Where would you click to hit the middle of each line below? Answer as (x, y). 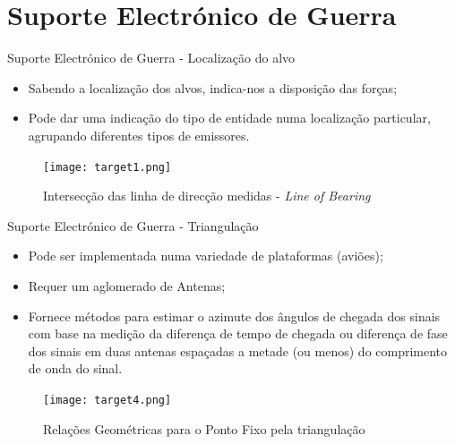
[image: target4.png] (107, 400)
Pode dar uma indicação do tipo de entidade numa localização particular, (229, 118)
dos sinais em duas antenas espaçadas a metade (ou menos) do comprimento (238, 350)
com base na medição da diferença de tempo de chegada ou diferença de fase (238, 333)
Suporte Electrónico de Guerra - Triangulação (133, 225)
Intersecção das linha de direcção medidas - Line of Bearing (207, 196)
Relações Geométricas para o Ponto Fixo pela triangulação (204, 428)
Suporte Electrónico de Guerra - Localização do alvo (151, 58)
